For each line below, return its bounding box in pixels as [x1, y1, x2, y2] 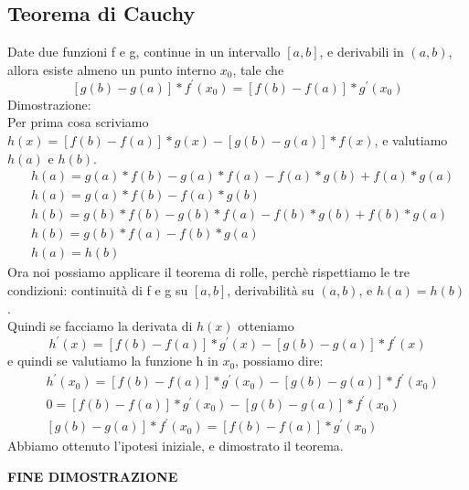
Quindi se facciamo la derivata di [7, 316, 193, 336]
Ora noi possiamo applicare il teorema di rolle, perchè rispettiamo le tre [7, 262, 410, 282]
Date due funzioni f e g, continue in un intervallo [7, 42, 281, 61]
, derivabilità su [227, 281, 314, 300]
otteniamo [238, 316, 294, 336]
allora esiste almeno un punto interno [7, 59, 217, 79]
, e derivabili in [319, 42, 404, 61]
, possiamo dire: [235, 351, 324, 370]
